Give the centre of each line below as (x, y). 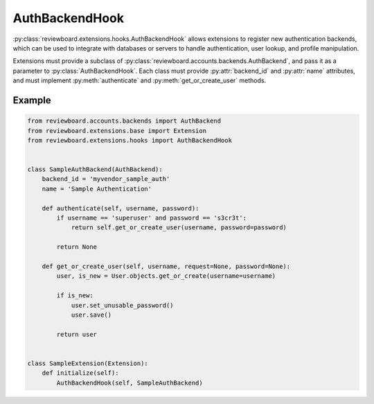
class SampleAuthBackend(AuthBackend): (95, 169)
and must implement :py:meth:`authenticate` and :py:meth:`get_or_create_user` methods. (140, 80)
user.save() (91, 315)
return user (77, 334)
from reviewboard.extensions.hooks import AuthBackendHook (130, 140)
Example (32, 100)
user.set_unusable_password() (122, 305)
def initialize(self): (80, 373)
